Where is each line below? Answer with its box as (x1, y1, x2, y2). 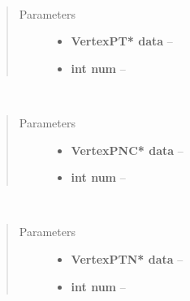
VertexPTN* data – (71, 250, 184, 267)
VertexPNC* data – (71, 141, 184, 158)
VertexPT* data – (71, 32, 173, 49)
